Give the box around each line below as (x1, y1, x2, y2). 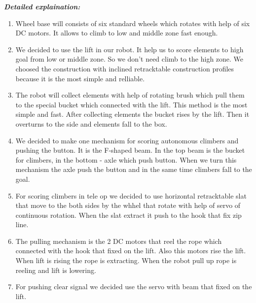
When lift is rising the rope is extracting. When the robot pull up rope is (15, 255, 237, 266)
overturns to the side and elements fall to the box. (15, 118, 167, 129)
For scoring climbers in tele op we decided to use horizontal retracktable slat (15, 190, 247, 201)
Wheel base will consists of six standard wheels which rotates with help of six (15, 18, 250, 28)
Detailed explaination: (4, 1, 80, 11)
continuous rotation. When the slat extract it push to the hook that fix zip (15, 209, 242, 220)
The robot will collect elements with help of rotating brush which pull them (15, 90, 245, 100)
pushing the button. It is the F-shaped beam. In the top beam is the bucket (15, 145, 245, 155)
